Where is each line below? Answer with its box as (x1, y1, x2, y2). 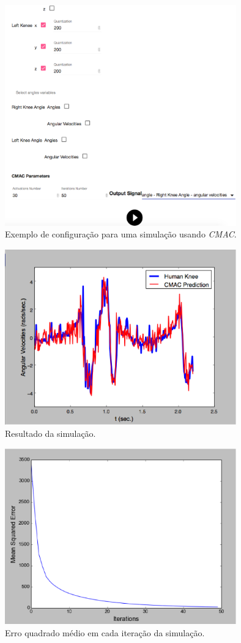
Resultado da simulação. (5, 426, 96, 439)
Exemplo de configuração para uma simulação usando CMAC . (5, 228, 237, 241)
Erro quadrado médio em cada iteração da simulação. (5, 626, 205, 639)
